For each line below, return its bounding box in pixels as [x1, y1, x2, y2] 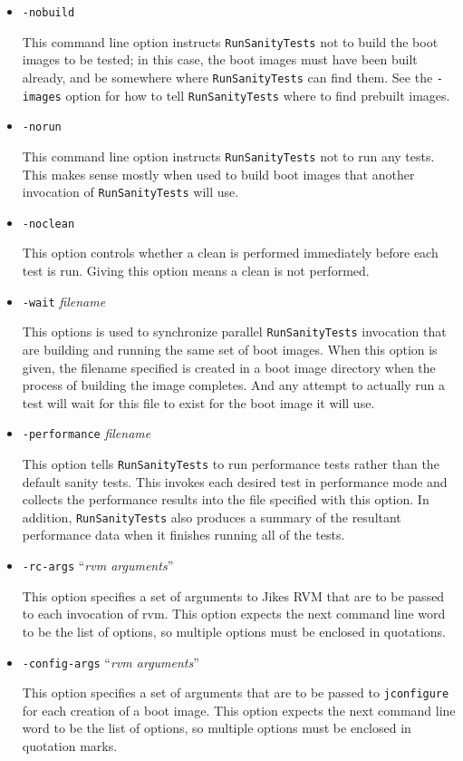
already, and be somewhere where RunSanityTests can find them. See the [22, 67, 433, 86]
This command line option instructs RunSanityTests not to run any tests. [22, 146, 435, 165]
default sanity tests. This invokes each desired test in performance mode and [22, 472, 448, 491]
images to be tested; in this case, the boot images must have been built [22, 50, 418, 69]
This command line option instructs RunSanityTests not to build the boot [22, 32, 439, 51]
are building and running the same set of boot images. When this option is [22, 339, 438, 358]
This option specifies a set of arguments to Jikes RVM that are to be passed [22, 586, 445, 605]
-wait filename [22, 291, 106, 310]
